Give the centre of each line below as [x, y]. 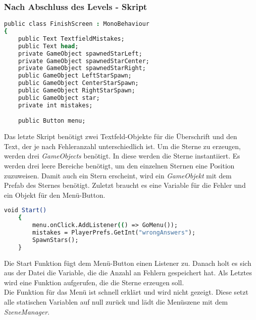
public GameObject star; [59, 98]
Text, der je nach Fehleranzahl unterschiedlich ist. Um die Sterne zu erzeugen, [123, 146]
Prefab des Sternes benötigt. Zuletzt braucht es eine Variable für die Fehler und [125, 185]
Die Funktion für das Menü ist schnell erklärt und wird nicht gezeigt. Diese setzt [126, 292]
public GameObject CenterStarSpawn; [78, 83]
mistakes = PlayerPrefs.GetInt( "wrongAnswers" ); [114, 233]
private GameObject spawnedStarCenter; [84, 61]
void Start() [25, 210]
